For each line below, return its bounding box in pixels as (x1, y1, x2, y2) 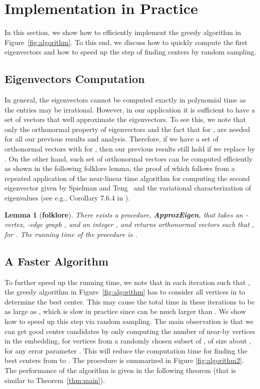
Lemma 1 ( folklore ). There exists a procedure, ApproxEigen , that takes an (4, 209, 243, 219)
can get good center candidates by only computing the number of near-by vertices (4, 325, 255, 336)
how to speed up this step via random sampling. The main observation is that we (4, 316, 253, 326)
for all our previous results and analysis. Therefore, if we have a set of (4, 133, 218, 144)
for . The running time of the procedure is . (4, 228, 137, 239)
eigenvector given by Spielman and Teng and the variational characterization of (4, 182, 251, 193)
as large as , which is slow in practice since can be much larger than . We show (4, 306, 246, 316)
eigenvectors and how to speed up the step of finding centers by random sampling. (4, 46, 256, 57)
